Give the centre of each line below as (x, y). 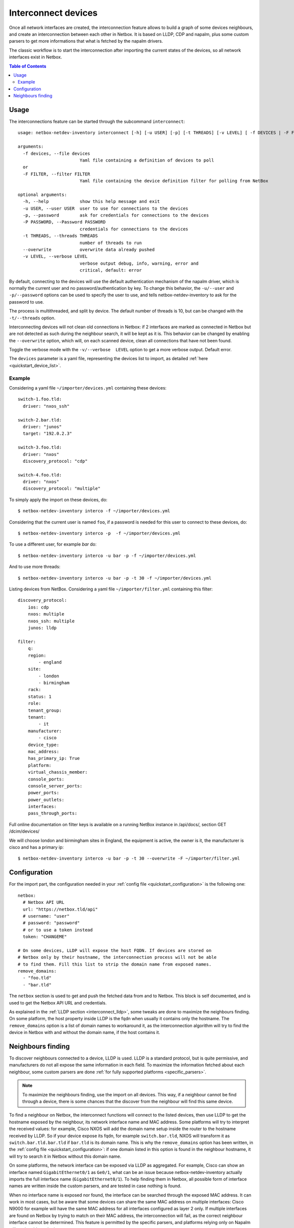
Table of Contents (28, 66)
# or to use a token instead (58, 930)
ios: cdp (38, 607)
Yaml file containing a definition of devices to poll (147, 160)
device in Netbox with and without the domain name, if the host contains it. (85, 1033)
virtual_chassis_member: (58, 772)
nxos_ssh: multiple (51, 621)
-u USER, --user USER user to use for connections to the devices (106, 208)
